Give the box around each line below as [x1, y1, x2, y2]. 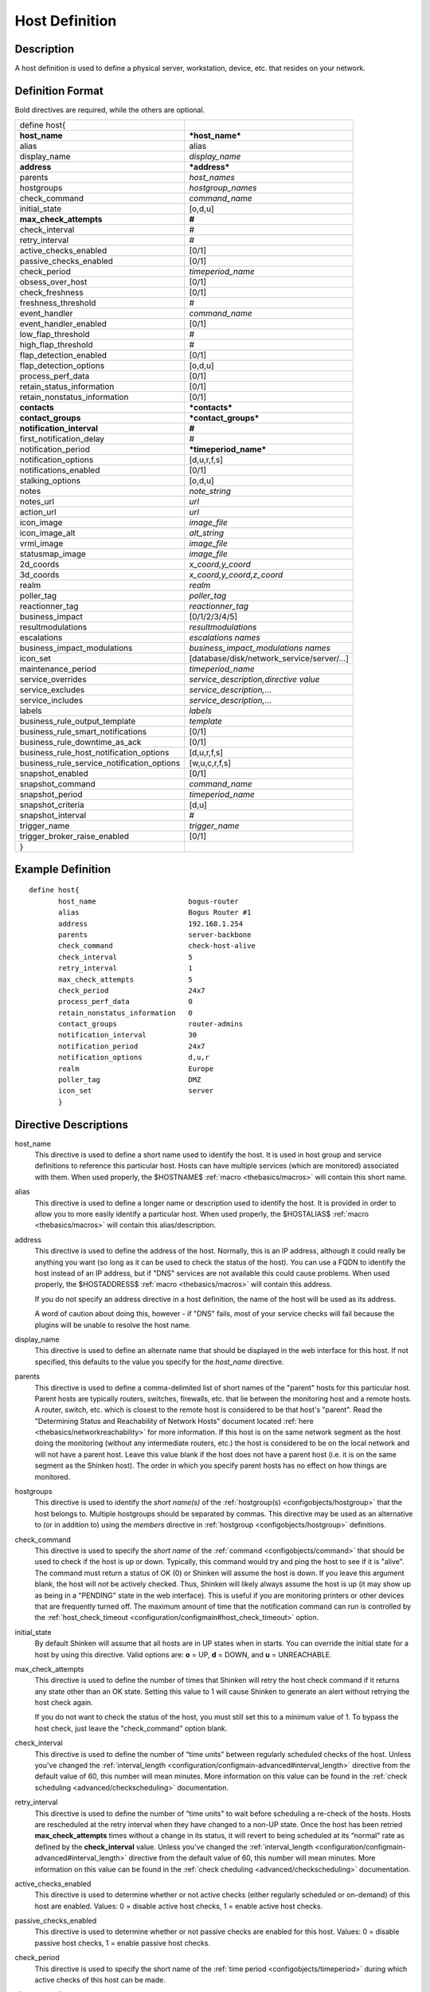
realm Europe [58, 1064, 214, 1073]
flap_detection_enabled [19, 350, 107, 361]
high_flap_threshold [19, 339, 93, 351]
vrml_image [19, 538, 64, 549]
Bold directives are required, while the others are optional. [14, 104, 205, 115]
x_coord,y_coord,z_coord [189, 570, 283, 581]
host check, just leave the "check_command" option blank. [34, 1723, 228, 1733]
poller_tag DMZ [58, 1076, 201, 1084]
